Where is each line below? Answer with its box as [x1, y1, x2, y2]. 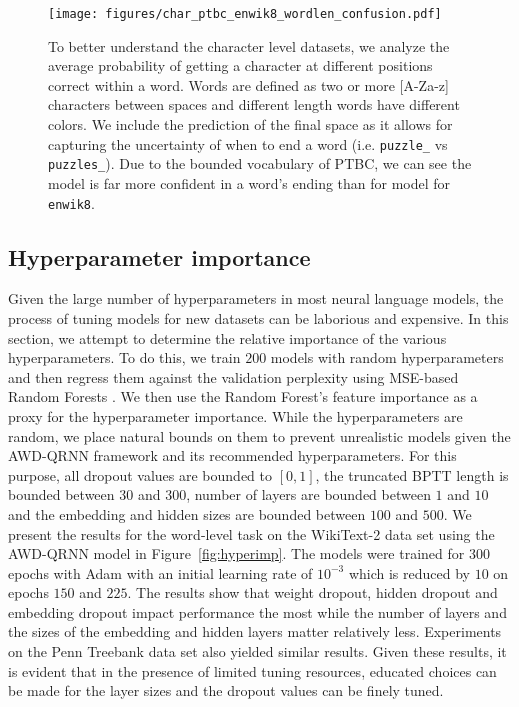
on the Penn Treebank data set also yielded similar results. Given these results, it [8, 641, 507, 662]
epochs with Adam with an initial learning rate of [8, 562, 313, 583]
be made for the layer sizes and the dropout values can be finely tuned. [8, 680, 444, 701]
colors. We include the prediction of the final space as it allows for [48, 114, 453, 135]
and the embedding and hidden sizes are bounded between [8, 503, 366, 524]
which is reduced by [348, 562, 470, 583]
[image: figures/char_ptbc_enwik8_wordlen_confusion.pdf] [48, 7, 442, 21]
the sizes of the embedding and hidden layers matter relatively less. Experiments [8, 621, 502, 642]
